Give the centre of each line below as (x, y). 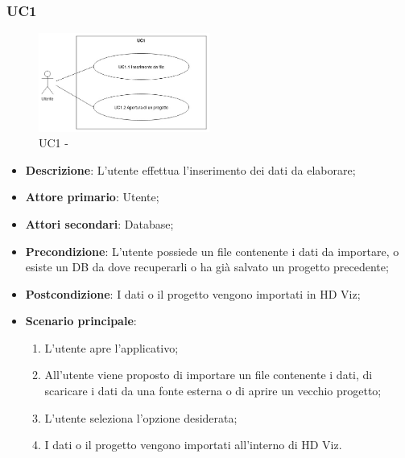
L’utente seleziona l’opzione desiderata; (141, 417)
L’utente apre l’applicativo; (112, 347)
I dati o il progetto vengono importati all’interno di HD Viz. (193, 445)
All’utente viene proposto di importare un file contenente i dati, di (209, 375)
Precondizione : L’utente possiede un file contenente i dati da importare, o (212, 251)
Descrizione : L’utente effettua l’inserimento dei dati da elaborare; (190, 169)
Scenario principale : (81, 321)
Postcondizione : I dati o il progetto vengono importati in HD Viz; (193, 293)
